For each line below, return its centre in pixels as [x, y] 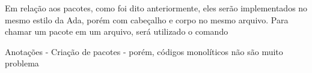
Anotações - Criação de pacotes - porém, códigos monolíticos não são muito [144, 51]
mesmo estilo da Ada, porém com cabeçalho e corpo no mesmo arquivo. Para [147, 19]
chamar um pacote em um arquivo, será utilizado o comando [117, 31]
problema [22, 63]
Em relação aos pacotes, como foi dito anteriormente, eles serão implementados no [156, 8]
